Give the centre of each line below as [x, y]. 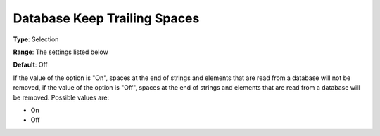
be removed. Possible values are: [61, 97]
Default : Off [31, 65]
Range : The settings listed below [61, 52]
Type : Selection [36, 39]
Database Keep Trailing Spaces [106, 18]
